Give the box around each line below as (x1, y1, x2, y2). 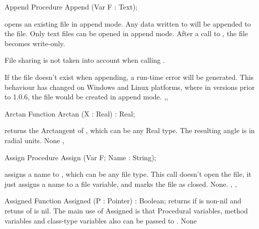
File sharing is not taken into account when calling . (5, 55, 165, 65)
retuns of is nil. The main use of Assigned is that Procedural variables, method (5, 205, 248, 215)
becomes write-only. (5, 38, 65, 48)
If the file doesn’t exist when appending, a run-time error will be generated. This (5, 71, 254, 82)
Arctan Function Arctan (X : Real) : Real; (5, 108, 135, 119)
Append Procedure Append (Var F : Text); (5, 2, 138, 12)
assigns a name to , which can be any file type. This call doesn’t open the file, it (5, 169, 251, 179)
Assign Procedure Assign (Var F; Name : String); (5, 152, 156, 162)
